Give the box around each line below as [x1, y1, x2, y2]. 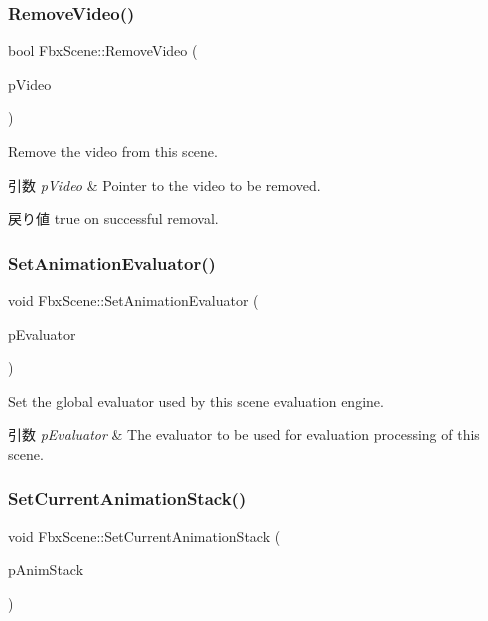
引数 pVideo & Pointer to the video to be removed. [8, 174, 321, 195]
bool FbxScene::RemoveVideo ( [8, 40, 198, 61]
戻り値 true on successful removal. [8, 208, 219, 229]
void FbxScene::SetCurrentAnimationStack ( [8, 525, 281, 546]
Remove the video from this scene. [8, 141, 218, 161]
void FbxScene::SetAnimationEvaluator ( [8, 290, 259, 310]
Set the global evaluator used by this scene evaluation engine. [8, 390, 384, 411]
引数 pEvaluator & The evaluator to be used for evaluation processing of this [8, 424, 480, 445]
